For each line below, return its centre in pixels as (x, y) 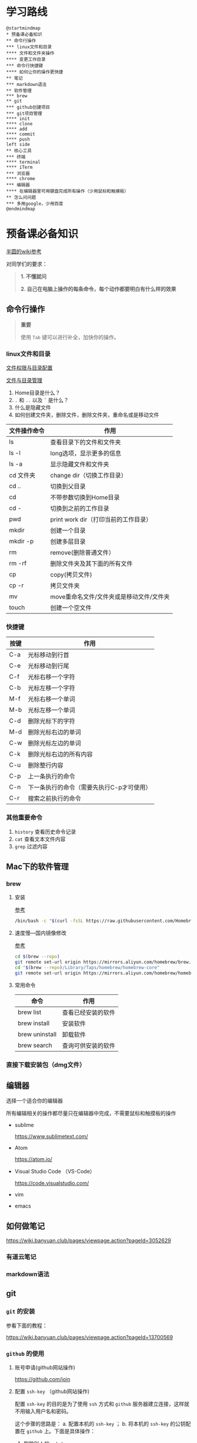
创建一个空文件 (71, 608)
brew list (29, 1012)
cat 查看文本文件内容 (40, 839)
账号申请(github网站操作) (45, 1368)
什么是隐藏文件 (33, 407)
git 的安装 (21, 1312)
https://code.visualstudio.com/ (52, 1183)
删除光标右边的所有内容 (60, 754)
